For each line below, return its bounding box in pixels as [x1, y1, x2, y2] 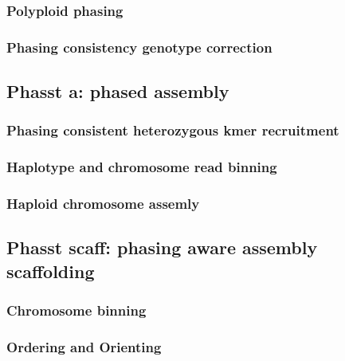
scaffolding [6, 258, 95, 283]
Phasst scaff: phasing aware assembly [6, 235, 318, 260]
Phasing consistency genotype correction [6, 37, 272, 57]
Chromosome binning [6, 300, 147, 320]
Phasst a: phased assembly [6, 79, 229, 104]
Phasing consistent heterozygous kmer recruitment [6, 120, 339, 140]
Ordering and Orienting [6, 336, 162, 356]
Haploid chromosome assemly [6, 194, 200, 214]
